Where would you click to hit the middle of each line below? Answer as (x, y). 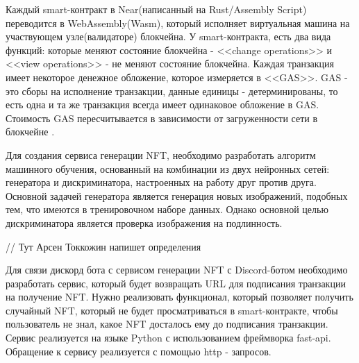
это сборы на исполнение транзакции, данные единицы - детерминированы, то (172, 91)
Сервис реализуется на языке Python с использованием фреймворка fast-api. (168, 338)
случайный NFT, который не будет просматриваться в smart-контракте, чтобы (172, 310)
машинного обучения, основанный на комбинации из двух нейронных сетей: (168, 168)
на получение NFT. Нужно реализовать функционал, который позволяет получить (179, 297)
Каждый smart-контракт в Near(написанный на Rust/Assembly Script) (156, 9)
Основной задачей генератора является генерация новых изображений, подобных (177, 195)
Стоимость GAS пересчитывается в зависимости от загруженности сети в (162, 118)
